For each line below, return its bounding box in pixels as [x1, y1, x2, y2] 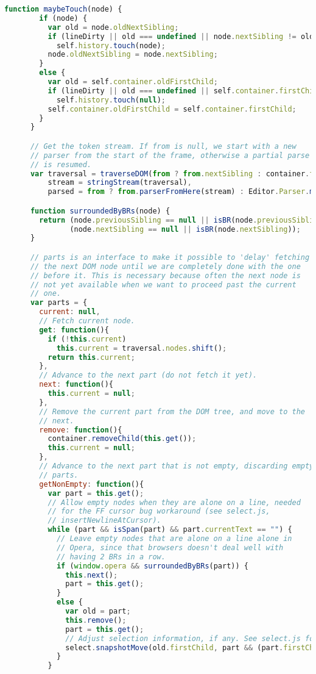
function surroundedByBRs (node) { [30, 206, 170, 215]
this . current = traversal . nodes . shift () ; [56, 343, 227, 353]
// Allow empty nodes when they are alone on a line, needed [47, 498, 301, 507]
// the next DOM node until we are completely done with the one [30, 262, 301, 271]
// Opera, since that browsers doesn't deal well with [56, 543, 284, 552]
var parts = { [30, 298, 88, 307]
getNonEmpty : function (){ [39, 479, 144, 489]
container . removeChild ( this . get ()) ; [47, 434, 197, 443]
